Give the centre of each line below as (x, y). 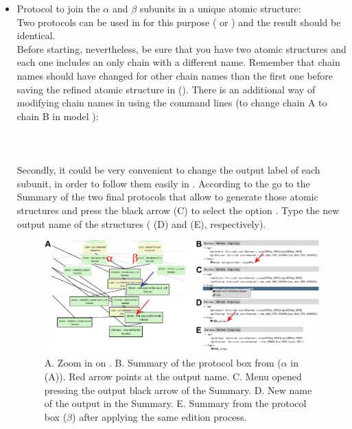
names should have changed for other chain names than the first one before (175, 75)
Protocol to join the (58, 8)
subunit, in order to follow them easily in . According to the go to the (163, 183)
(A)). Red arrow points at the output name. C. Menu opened (173, 376)
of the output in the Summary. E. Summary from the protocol (175, 403)
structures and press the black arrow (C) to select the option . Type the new (178, 210)
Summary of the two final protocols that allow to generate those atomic (167, 197)
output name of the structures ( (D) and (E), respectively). (141, 223)
